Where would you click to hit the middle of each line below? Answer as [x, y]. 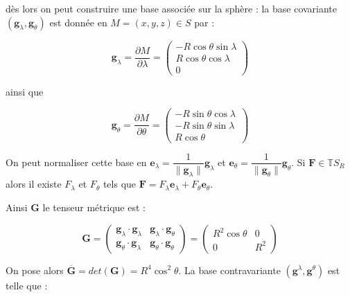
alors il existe [34, 184]
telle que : [27, 285]
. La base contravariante [229, 270]
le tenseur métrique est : [94, 207]
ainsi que [25, 91]
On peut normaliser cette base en [76, 162]
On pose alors [35, 270]
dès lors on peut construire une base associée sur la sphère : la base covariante [172, 8]
